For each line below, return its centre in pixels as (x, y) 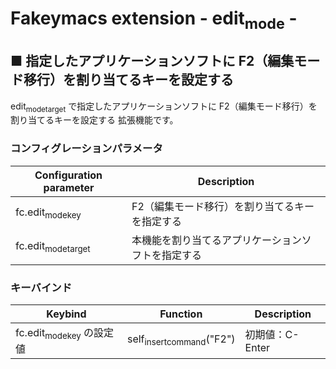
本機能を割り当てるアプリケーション (216, 240)
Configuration (68, 175)
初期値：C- (272, 335)
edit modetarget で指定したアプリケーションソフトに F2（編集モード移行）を (164, 107)
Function (181, 314)
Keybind (66, 314)
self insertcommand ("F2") (181, 340)
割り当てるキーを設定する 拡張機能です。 (94, 120)
